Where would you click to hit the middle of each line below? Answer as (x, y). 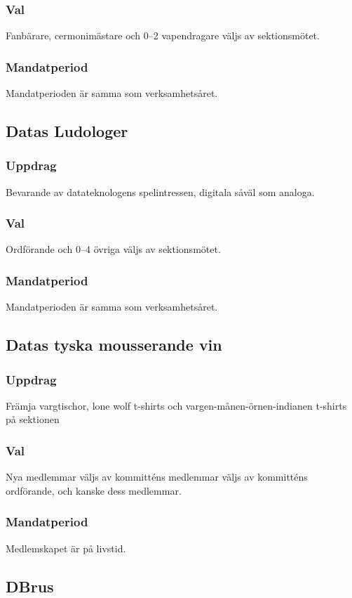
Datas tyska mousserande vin (114, 345)
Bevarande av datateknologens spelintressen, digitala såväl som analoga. (160, 191)
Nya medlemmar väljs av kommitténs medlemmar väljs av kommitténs (157, 477)
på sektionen (33, 419)
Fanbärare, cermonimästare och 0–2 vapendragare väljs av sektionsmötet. (163, 35)
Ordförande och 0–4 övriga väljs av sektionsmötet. (113, 249)
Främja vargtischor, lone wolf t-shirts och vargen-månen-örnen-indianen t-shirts (176, 405)
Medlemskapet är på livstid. (66, 548)
